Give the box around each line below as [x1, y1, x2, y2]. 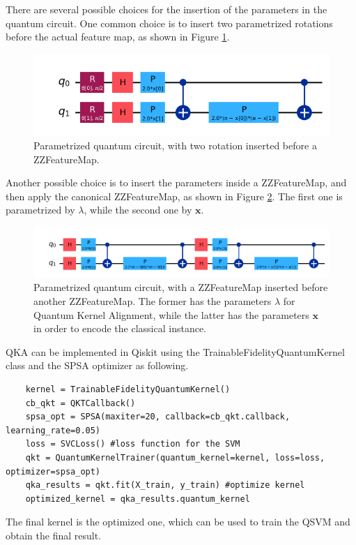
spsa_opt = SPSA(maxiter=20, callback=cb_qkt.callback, [25, 412, 291, 422]
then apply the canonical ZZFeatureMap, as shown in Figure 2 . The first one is [6, 188, 343, 203]
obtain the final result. [6, 528, 102, 542]
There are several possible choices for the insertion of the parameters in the [6, 2, 327, 16]
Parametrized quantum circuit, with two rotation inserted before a [33, 138, 317, 153]
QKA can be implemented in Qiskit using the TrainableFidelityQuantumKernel [6, 344, 345, 359]
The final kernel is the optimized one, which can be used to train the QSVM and [6, 514, 350, 529]
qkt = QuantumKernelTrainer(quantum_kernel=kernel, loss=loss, [25, 452, 325, 463]
